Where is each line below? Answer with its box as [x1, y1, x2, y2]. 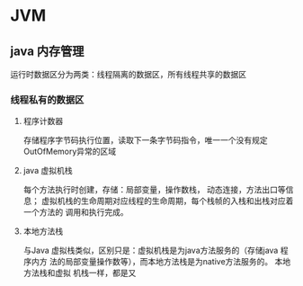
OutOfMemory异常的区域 [22, 146, 117, 157]
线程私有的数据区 [10, 94, 85, 106]
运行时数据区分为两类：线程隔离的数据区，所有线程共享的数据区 [10, 69, 246, 79]
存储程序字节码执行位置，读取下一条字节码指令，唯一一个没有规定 [22, 135, 268, 146]
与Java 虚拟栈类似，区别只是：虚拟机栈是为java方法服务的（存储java [22, 245, 279, 256]
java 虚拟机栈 [22, 165, 73, 176]
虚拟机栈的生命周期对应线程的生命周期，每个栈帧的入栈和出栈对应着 [40, 195, 294, 207]
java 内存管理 [10, 43, 85, 58]
